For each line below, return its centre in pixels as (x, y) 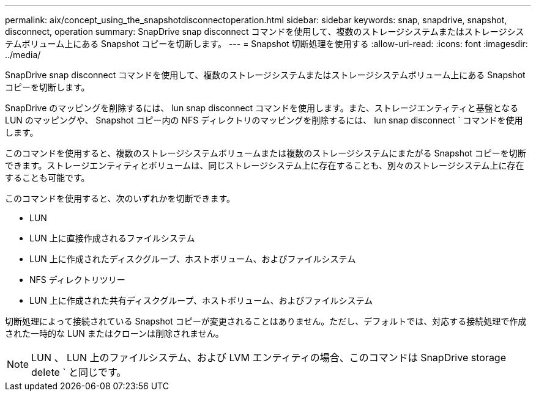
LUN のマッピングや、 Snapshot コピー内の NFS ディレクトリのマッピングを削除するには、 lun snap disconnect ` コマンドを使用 (264, 120)
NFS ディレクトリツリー (77, 280)
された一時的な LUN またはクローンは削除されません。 (114, 333)
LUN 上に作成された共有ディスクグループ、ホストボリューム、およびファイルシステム (201, 300)
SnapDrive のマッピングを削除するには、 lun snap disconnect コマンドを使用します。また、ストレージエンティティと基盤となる (262, 108)
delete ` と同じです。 (79, 372)
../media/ (23, 55)
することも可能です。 (47, 178)
